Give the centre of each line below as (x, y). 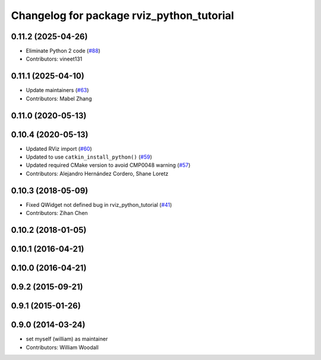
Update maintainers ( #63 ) (57, 90)
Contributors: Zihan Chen (57, 213)
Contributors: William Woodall (62, 347)
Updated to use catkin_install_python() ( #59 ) (89, 157)
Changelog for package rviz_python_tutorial (122, 15)
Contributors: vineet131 (54, 59)
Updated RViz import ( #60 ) (59, 149)
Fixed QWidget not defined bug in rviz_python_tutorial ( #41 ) (99, 204)
